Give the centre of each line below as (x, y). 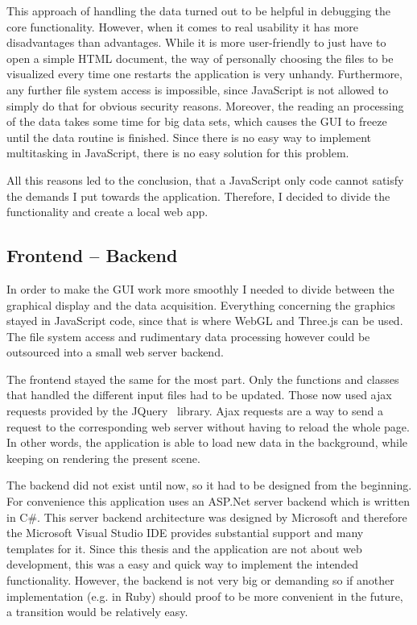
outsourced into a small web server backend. (115, 352)
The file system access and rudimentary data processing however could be (188, 336)
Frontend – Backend (92, 255)
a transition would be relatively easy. (97, 612)
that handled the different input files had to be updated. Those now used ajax (199, 395)
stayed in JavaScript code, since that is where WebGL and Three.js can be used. (205, 321)
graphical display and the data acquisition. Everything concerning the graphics (201, 304)
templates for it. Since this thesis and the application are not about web (184, 548)
